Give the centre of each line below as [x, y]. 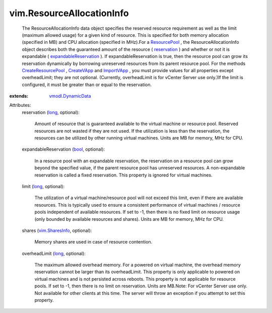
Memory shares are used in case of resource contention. [93, 242]
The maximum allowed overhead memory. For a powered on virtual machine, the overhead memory [138, 265]
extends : [19, 96]
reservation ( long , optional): [51, 112]
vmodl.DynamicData [70, 96]
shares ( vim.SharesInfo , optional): [57, 230]
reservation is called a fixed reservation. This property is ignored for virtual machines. [123, 175]
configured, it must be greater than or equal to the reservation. [87, 84]
